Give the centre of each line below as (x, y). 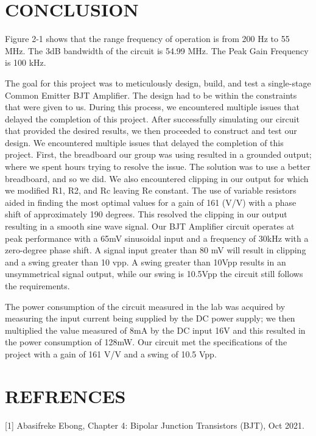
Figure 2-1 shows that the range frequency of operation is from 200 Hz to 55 (147, 39)
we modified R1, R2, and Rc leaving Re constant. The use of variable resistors (151, 190)
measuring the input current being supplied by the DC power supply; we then (150, 318)
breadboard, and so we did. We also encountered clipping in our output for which (157, 178)
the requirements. (37, 286)
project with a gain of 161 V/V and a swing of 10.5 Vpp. (111, 353)
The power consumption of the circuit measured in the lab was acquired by (145, 306)
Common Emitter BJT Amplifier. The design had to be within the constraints (151, 95)
